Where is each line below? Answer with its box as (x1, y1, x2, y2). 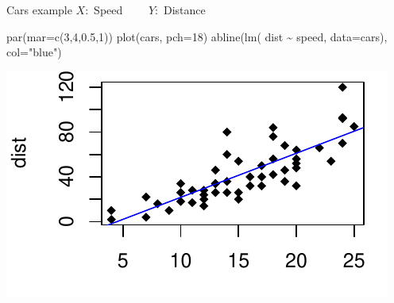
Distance (163, 2, 206, 17)
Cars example (6, 2, 72, 17)
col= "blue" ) (6, 44, 62, 60)
